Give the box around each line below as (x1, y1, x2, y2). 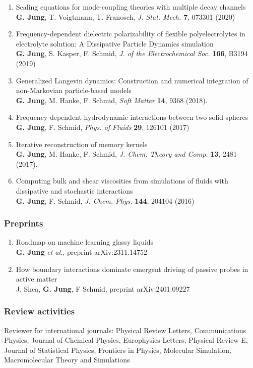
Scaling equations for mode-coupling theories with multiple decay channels (16, 2, 246, 12)
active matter (16, 273, 57, 284)
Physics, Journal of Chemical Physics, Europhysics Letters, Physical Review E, (4, 335, 248, 345)
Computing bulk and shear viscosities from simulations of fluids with (16, 175, 228, 186)
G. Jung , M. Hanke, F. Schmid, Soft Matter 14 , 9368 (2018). (16, 95, 208, 105)
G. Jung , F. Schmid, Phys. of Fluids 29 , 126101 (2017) (16, 121, 189, 132)
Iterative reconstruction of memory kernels (16, 139, 148, 149)
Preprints (4, 217, 43, 229)
